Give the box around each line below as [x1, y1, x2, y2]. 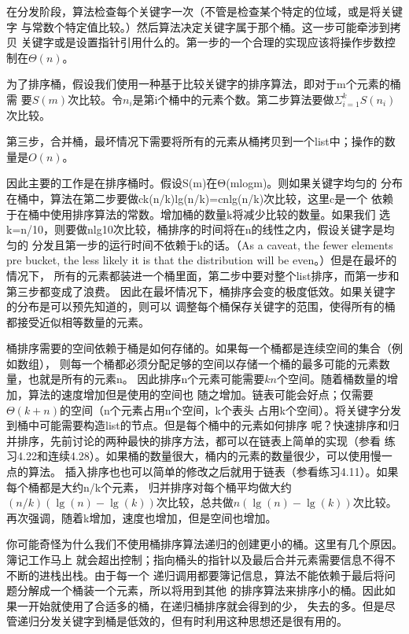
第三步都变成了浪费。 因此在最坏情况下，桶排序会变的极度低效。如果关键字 [6, 282, 396, 299]
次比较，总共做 [156, 494, 234, 511]
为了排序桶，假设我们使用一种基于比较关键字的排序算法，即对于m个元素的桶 [6, 76, 401, 92]
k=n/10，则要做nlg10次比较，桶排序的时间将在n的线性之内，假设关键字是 [6, 221, 384, 238]
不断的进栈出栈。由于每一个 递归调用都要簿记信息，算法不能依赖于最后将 [6, 566, 385, 583]
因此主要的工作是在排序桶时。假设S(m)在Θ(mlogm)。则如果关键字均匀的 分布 [6, 175, 403, 191]
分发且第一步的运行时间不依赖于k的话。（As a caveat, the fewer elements [31, 236, 393, 252]
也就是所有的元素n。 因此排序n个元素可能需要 [28, 370, 265, 387]
